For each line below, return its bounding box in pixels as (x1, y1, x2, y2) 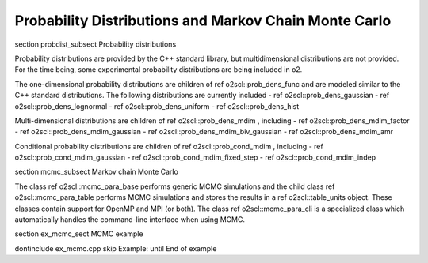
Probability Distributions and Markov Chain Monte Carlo (14, 12, 392, 29)
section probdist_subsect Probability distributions (14, 39, 177, 49)
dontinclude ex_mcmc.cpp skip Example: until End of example (14, 243, 217, 253)
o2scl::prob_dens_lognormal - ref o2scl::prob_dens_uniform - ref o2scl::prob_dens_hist (14, 101, 300, 111)
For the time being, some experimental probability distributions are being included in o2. (14, 65, 303, 74)
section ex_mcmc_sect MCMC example (14, 229, 143, 239)
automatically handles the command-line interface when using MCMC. (14, 215, 246, 224)
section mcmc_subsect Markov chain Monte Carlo (14, 167, 178, 177)
